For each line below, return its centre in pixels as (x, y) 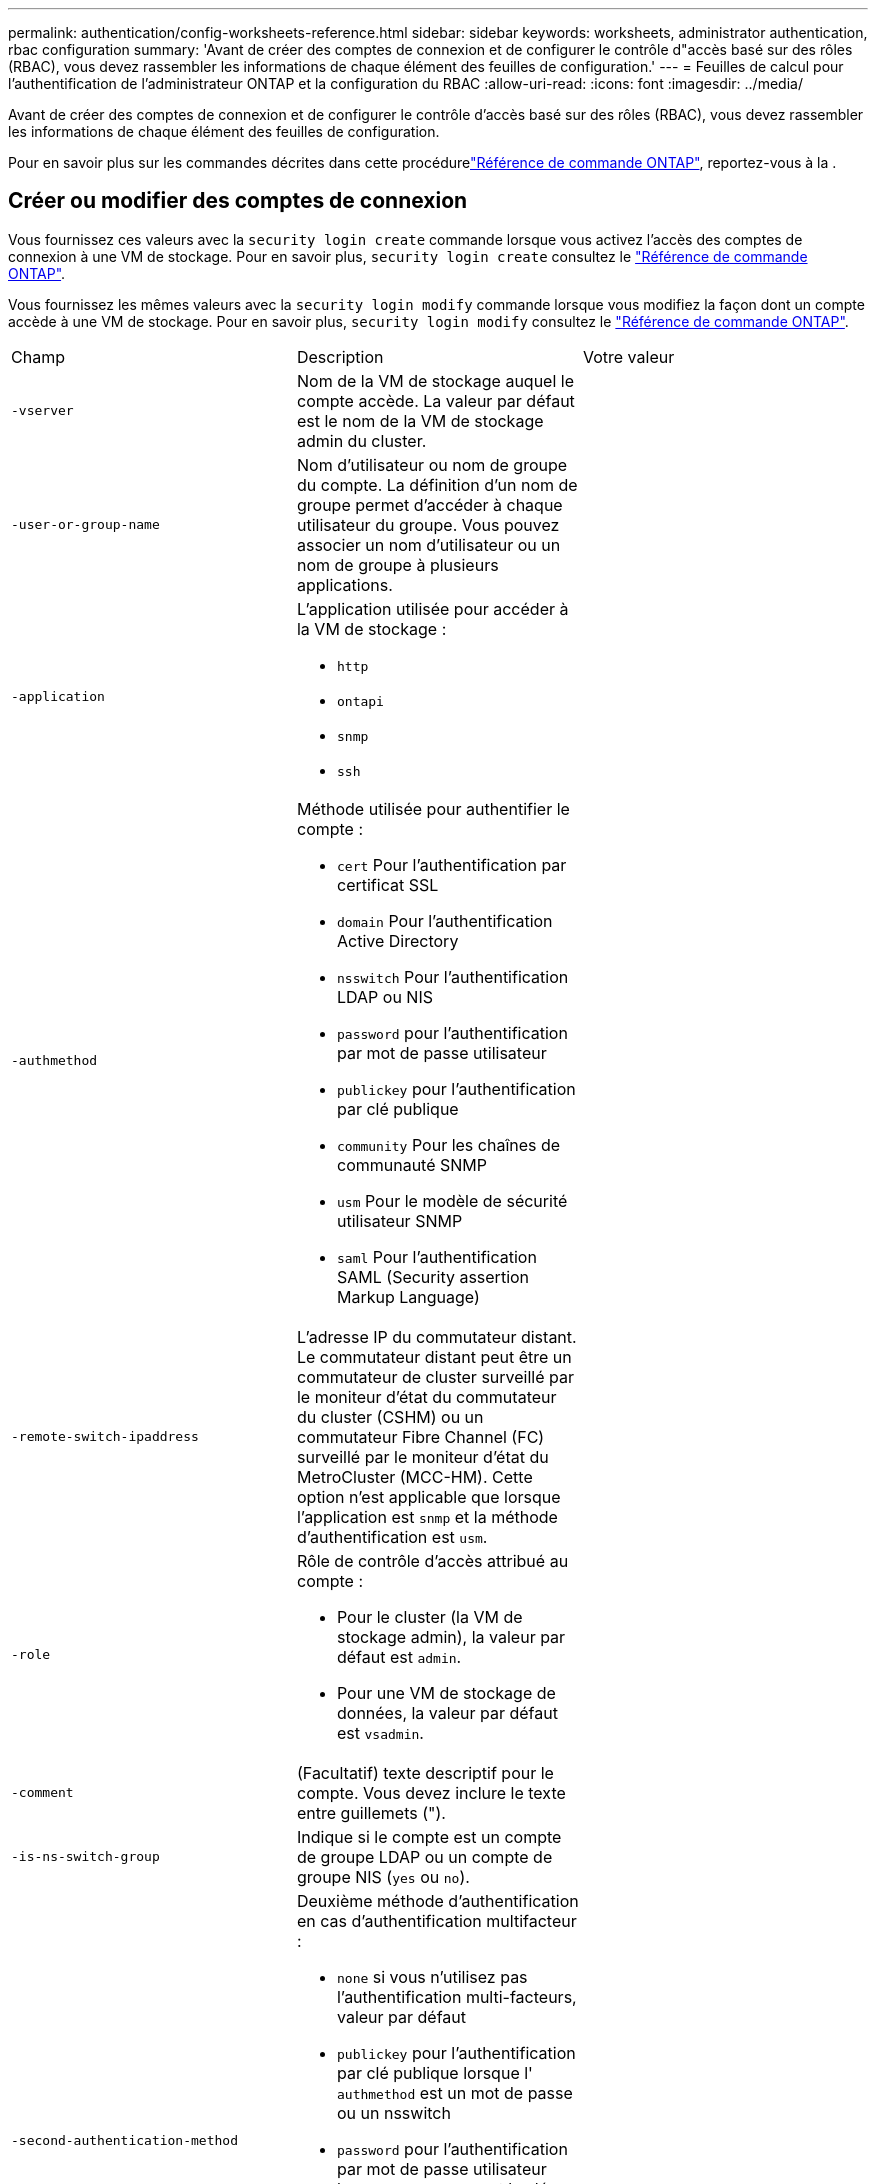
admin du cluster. (361, 440)
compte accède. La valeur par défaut (435, 400)
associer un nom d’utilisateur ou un (428, 544)
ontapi (360, 701)
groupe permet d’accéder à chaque (429, 504)
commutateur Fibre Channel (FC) (420, 1436)
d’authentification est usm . (392, 1536)
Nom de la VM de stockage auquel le (435, 380)
